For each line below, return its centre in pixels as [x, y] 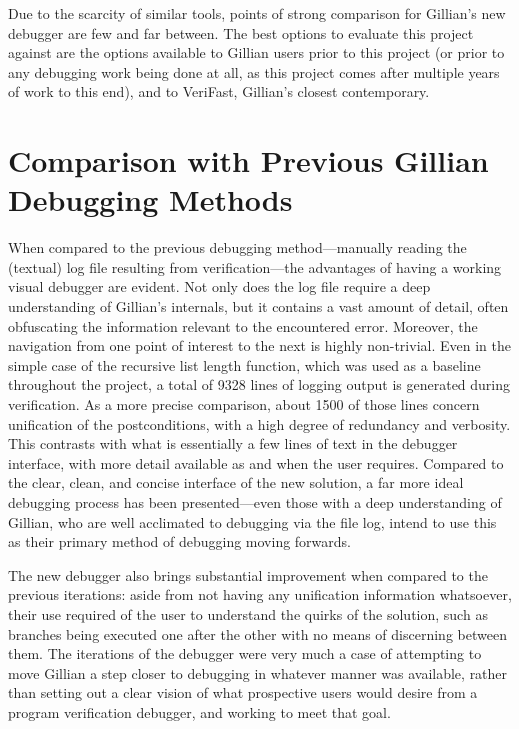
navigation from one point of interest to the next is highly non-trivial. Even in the [259, 345]
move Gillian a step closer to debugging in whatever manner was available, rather [258, 672]
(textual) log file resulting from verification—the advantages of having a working [255, 266]
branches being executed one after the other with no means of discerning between [257, 633]
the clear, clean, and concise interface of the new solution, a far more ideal [236, 482]
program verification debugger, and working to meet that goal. [199, 711]
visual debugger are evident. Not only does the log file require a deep [219, 286]
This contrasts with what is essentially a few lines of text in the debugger [233, 443]
